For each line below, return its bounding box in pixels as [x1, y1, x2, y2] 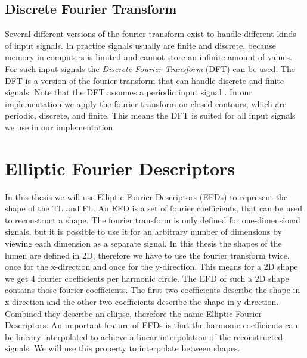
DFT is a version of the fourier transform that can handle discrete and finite [5, 74, 284, 86]
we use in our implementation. [5, 120, 116, 133]
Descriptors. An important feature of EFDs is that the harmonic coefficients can [5, 319, 298, 331]
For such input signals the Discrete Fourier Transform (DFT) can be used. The [5, 62, 296, 74]
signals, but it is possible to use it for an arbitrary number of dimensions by [5, 225, 282, 238]
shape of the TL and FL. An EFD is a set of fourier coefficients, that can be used [5, 202, 302, 214]
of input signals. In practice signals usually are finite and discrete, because [5, 39, 276, 51]
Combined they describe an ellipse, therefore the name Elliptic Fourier [5, 307, 262, 319]
